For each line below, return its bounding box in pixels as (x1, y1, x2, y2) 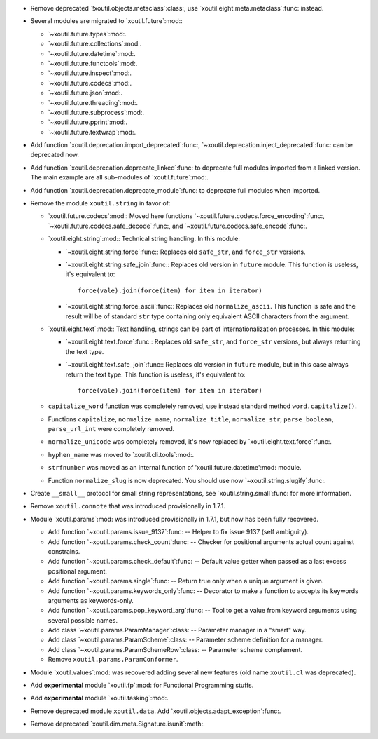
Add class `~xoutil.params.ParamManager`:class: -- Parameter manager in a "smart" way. (48, 626, 307, 635)
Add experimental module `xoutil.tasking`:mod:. (30, 694, 169, 703)
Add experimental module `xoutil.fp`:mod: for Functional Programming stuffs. (30, 681, 254, 690)
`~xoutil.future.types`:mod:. (48, 29, 127, 38)
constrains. (48, 547, 80, 555)
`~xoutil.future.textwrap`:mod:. (48, 128, 136, 136)
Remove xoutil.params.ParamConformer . (48, 656, 178, 664)
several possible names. (48, 616, 118, 624)
